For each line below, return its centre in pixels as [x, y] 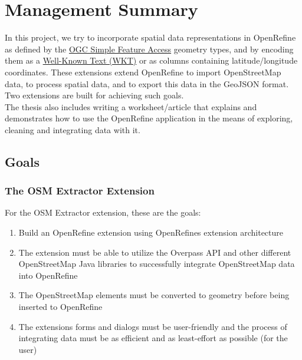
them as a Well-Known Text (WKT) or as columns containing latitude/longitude [151, 60]
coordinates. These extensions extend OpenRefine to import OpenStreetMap [143, 72]
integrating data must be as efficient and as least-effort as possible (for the [153, 338]
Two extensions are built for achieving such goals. [94, 95]
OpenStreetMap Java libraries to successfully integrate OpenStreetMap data [157, 264]
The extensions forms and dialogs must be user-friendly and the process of [153, 326]
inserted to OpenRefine [60, 307]
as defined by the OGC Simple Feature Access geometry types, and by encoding [149, 49]
